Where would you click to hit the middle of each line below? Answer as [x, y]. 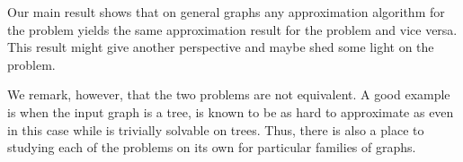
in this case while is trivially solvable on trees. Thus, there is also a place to [216, 129]
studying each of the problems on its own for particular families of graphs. [212, 147]
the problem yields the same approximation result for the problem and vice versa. [232, 29]
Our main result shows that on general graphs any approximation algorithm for [226, 12]
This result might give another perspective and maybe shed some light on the [221, 47]
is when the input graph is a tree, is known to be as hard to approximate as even [231, 111]
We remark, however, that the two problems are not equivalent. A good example [229, 94]
